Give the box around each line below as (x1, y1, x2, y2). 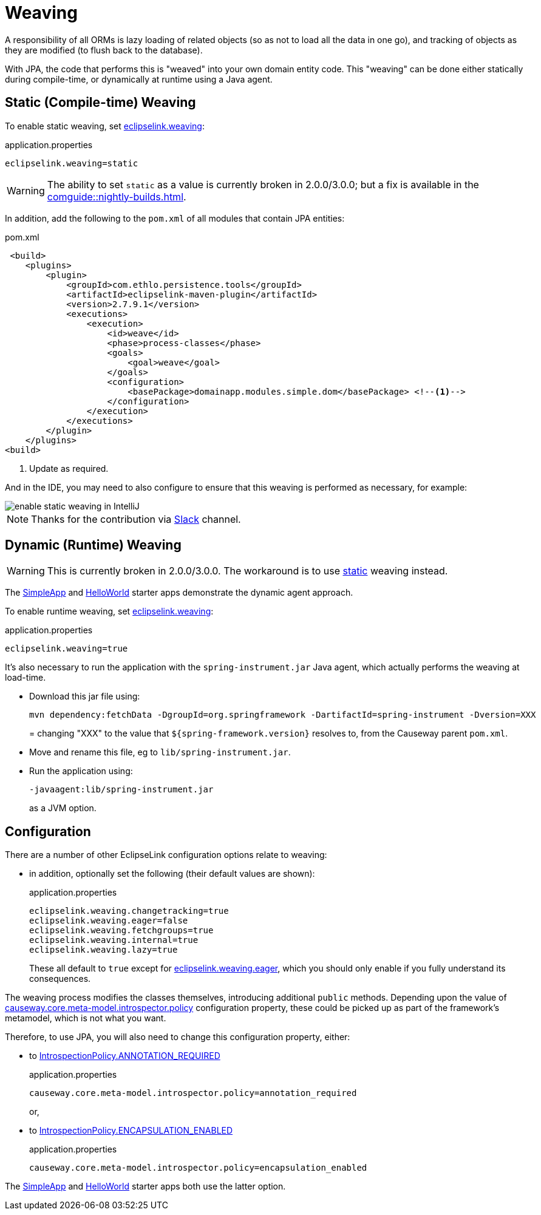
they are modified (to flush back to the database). (5, 44, 203, 55)
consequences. (29, 973, 91, 984)
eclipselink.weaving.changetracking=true (29, 906, 229, 916)
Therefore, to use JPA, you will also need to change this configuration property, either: (5, 1032, 350, 1043)
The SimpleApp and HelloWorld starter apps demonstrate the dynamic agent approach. (5, 587, 353, 598)
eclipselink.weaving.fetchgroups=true (29, 925, 214, 936)
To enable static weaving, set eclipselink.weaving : (5, 120, 205, 131)
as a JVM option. (29, 803, 97, 814)
